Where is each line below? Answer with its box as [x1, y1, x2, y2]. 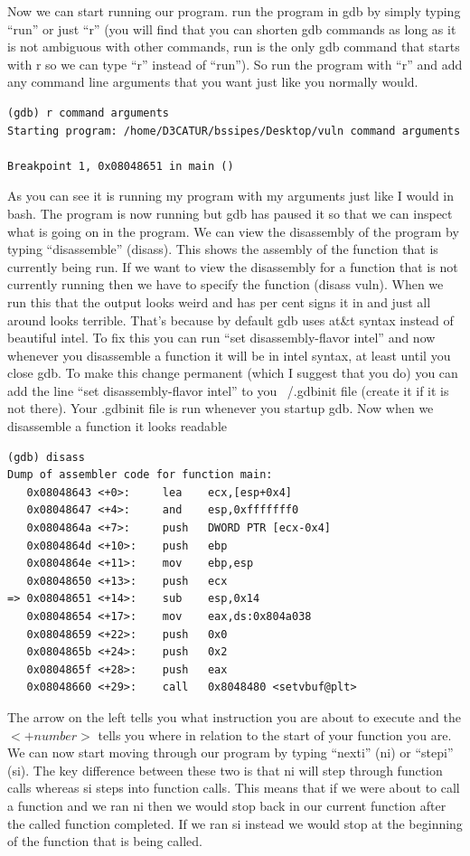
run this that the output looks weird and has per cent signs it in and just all [7, 292, 431, 311]
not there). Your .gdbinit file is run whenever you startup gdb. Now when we [7, 399, 434, 418]
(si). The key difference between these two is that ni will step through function [7, 760, 443, 779]
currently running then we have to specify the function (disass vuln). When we [7, 275, 444, 294]
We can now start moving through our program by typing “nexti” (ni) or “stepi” [7, 743, 454, 762]
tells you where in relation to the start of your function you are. [98, 725, 452, 744]
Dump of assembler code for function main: [7, 468, 273, 482]
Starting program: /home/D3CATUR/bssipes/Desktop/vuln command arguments [7, 124, 461, 137]
